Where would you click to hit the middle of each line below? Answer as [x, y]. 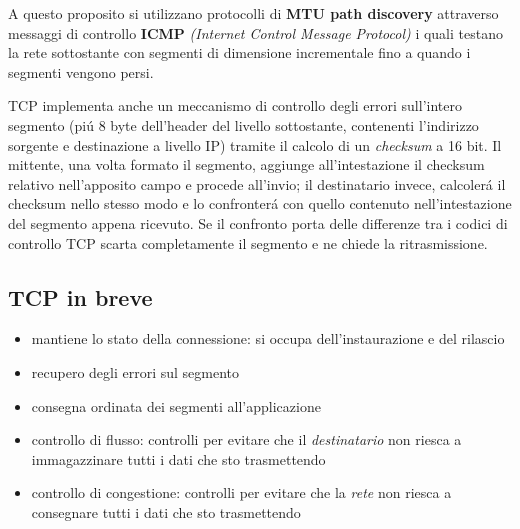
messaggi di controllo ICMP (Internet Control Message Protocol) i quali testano [255, 32]
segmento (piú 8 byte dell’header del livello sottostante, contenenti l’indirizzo [243, 124]
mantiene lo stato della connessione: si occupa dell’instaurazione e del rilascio [268, 338]
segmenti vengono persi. [81, 71]
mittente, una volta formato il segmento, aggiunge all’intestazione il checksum [246, 164]
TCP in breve [80, 296]
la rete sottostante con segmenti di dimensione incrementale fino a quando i [239, 52]
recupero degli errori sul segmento [135, 371]
